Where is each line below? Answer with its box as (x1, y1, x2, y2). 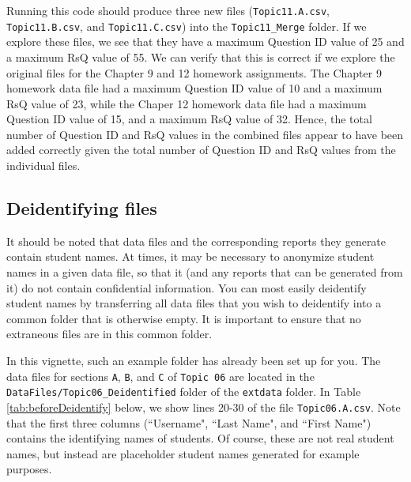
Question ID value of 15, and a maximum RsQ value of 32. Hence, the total (6, 111, 372, 127)
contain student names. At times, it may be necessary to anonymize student (6, 248, 375, 265)
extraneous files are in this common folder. (6, 326, 213, 342)
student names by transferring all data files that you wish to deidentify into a (6, 295, 382, 311)
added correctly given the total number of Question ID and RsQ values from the (6, 141, 396, 158)
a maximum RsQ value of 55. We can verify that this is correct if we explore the (6, 48, 395, 65)
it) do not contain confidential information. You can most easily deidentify (6, 279, 367, 296)
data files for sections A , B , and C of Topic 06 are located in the (6, 367, 315, 384)
